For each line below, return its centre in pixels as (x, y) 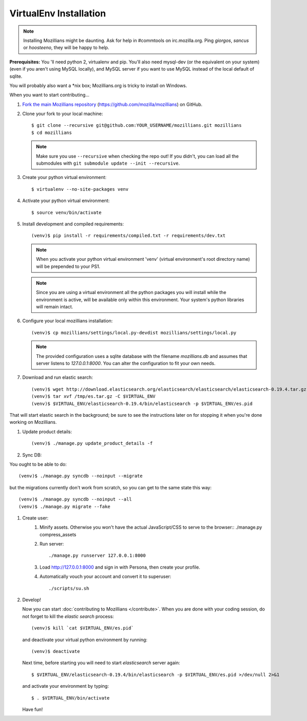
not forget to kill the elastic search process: (68, 616)
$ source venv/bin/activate (67, 212)
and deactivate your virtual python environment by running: (85, 640)
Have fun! (32, 709)
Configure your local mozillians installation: (68, 321)
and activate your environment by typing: (66, 686)
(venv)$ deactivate (56, 651)
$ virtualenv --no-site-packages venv (80, 189)
